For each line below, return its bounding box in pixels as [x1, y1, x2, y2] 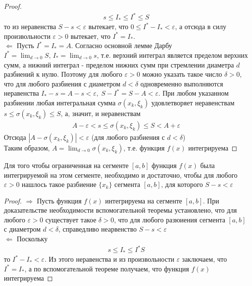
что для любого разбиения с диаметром [4, 78, 120, 88]
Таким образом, [4, 142, 50, 152]
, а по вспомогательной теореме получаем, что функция [24, 263, 189, 273]
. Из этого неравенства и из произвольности [44, 254, 175, 264]
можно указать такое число [142, 69, 222, 79]
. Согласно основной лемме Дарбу [71, 40, 172, 50]
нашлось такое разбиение [21, 179, 97, 189]
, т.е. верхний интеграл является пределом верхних [97, 50, 248, 60]
